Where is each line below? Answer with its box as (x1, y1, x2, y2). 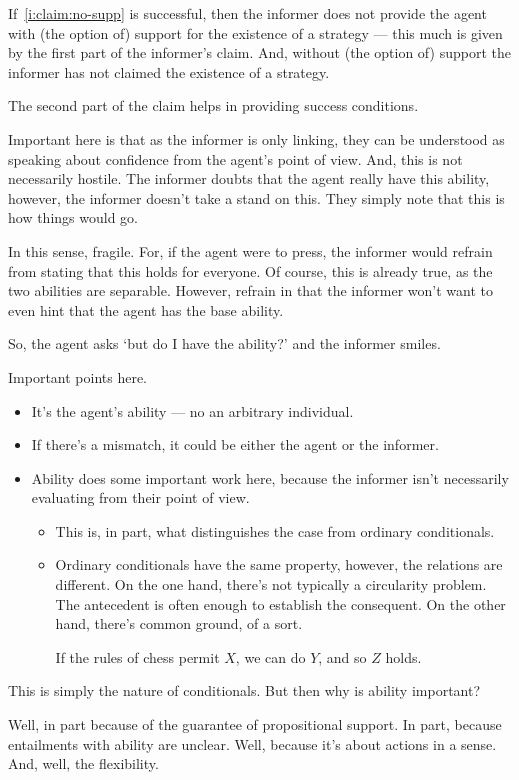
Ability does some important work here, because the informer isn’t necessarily (31, 467, 509, 488)
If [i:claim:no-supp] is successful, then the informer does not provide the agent (8, 3, 487, 23)
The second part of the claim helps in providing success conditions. (8, 95, 419, 116)
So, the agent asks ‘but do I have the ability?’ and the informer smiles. (8, 333, 441, 354)
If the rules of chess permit (55, 646, 220, 667)
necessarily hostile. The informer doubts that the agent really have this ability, (8, 168, 490, 189)
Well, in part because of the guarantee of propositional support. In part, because (8, 714, 502, 735)
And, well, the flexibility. (8, 753, 159, 774)
